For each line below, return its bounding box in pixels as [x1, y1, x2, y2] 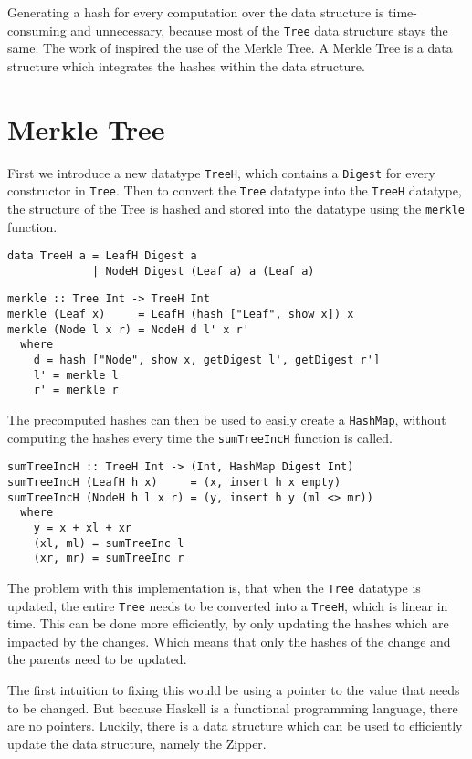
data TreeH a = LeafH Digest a [7, 249, 197, 263]
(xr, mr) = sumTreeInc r [33, 552, 184, 565]
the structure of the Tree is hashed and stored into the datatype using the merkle [7, 198, 465, 217]
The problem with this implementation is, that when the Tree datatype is [7, 577, 421, 596]
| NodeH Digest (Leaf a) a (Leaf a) [92, 264, 315, 278]
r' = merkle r [33, 384, 119, 397]
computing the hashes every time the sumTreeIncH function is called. [7, 427, 393, 447]
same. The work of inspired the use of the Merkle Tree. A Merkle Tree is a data [7, 38, 453, 58]
